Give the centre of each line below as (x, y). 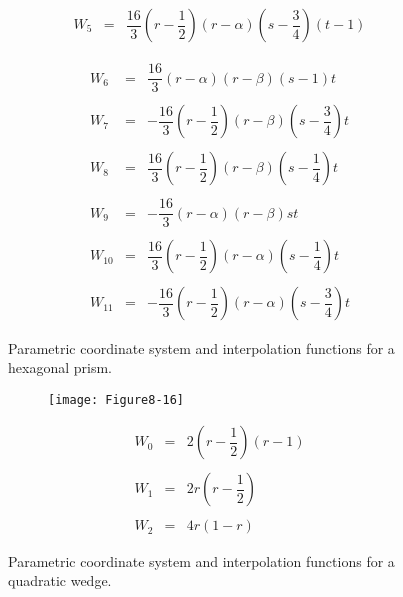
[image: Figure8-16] (116, 399)
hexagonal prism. (60, 367)
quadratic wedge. (60, 580)
